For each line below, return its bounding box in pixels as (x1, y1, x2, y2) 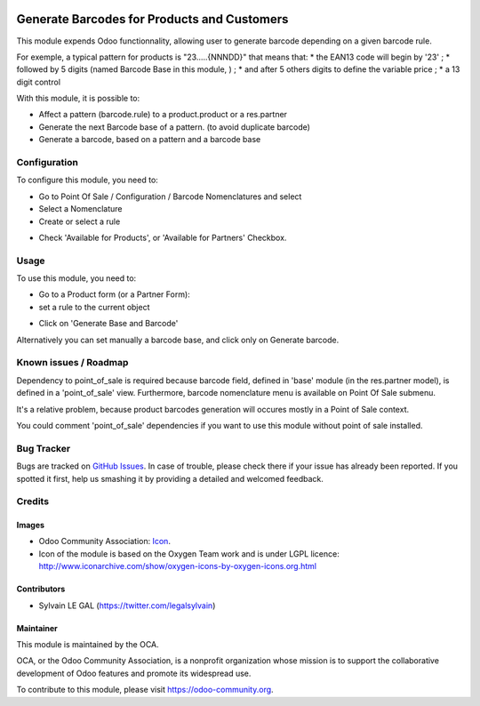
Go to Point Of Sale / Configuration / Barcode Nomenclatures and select (38, 191, 302, 202)
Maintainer (16, 622, 58, 633)
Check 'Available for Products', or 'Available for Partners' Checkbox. (38, 232, 287, 243)
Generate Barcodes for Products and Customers (16, 12, 289, 27)
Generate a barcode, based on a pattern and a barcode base (38, 134, 261, 145)
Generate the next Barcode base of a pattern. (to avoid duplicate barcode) (38, 121, 311, 132)
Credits (16, 495, 49, 508)
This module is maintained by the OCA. (16, 639, 159, 650)
